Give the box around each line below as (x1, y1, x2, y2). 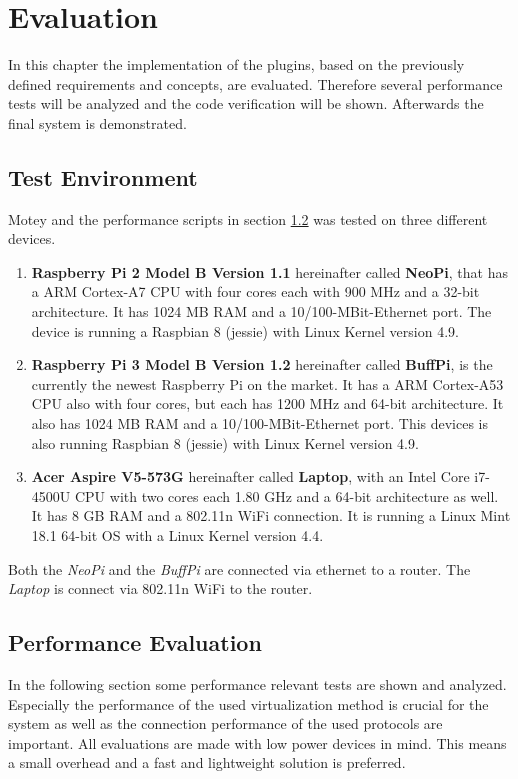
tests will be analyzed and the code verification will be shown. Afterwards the (8, 93, 484, 114)
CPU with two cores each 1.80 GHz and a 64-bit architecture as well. (74, 485, 499, 506)
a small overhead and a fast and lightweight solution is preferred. (8, 752, 406, 773)
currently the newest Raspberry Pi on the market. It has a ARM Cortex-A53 (31, 373, 504, 394)
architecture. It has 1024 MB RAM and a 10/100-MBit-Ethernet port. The (31, 301, 492, 322)
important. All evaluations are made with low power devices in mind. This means (8, 732, 507, 753)
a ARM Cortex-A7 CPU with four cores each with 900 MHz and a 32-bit (31, 281, 480, 302)
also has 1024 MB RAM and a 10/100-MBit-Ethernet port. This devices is (31, 413, 489, 434)
